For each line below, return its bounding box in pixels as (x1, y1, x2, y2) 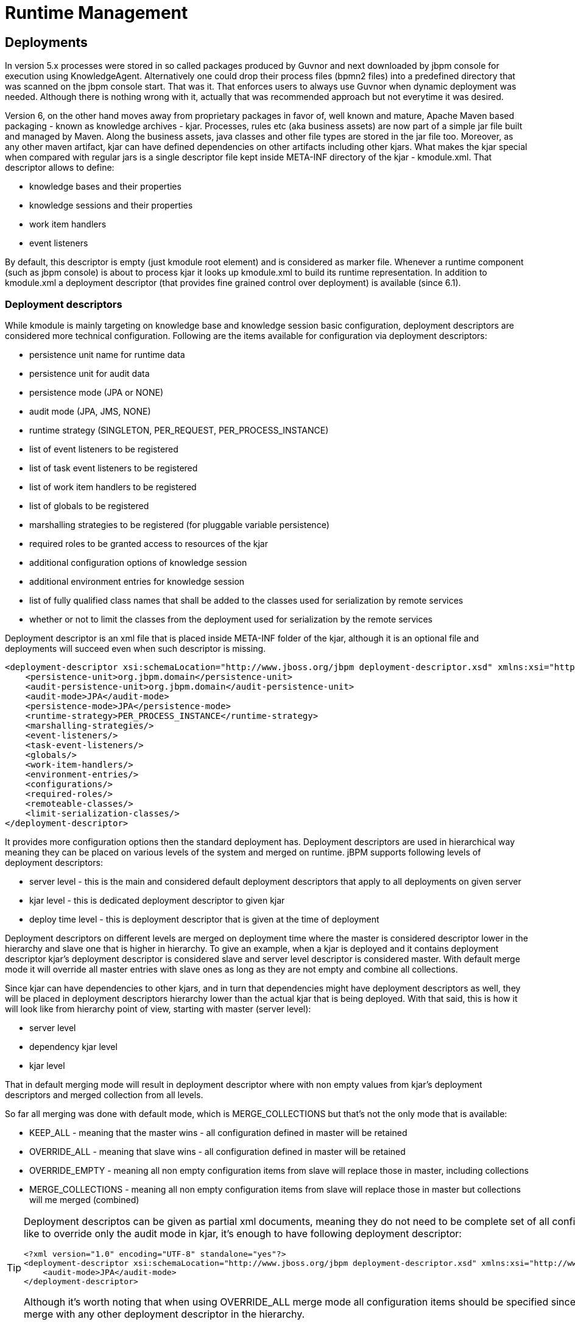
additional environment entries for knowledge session (29, 576, 245, 587)
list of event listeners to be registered (29, 443, 178, 454)
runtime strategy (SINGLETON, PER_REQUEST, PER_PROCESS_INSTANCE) (29, 424, 329, 435)
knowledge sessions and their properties (29, 200, 193, 211)
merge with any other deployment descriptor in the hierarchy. (24, 1307, 305, 1320)
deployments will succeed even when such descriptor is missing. (5, 643, 266, 654)
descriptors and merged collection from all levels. (5, 1089, 203, 1100)
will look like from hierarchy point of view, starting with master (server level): (5, 1003, 311, 1014)
